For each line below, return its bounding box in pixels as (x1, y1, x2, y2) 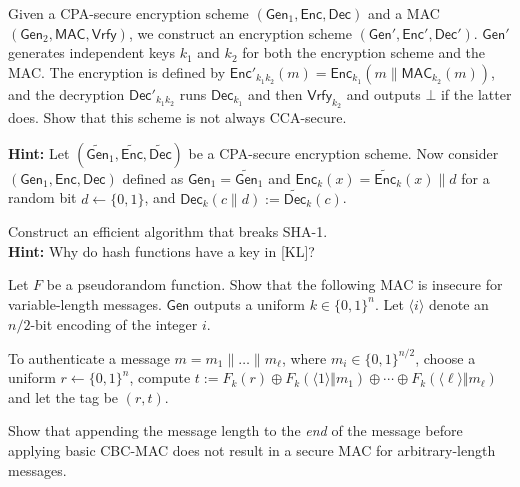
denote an (429, 293, 489, 314)
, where (281, 347, 327, 368)
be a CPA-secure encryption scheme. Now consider (188, 142, 499, 163)
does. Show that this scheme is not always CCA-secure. (8, 106, 347, 127)
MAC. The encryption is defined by (8, 61, 226, 82)
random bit (8, 187, 77, 208)
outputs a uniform (194, 293, 305, 314)
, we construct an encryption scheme (128, 22, 352, 43)
